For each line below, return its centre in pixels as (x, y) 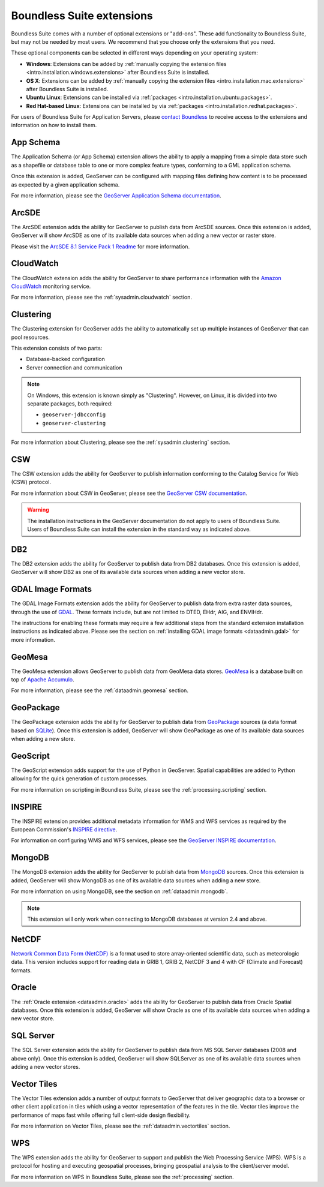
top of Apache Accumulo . (43, 680)
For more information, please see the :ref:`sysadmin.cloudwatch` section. (101, 297)
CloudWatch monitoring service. (51, 286)
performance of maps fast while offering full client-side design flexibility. (101, 1115)
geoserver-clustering (74, 423)
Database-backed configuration (65, 359)
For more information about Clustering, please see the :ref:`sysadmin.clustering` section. (121, 442)
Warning (38, 510)
